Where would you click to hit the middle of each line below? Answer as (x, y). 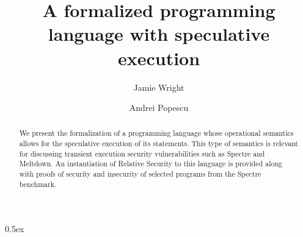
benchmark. (38, 184)
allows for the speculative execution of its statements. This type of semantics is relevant (159, 143)
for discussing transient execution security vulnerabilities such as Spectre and (142, 153)
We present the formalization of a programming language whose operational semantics (156, 133)
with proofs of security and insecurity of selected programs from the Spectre (140, 174)
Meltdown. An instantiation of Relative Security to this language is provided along (151, 164)
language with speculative (159, 34)
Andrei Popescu (159, 108)
